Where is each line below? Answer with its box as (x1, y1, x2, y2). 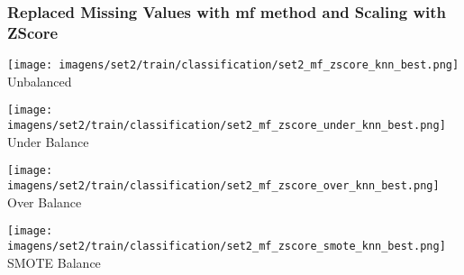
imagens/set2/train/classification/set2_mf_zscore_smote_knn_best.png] (7, 239, 446, 252)
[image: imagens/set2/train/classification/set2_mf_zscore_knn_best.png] (7, 59, 459, 72)
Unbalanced (7, 71, 72, 90)
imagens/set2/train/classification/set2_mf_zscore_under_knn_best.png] (7, 119, 446, 133)
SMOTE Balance (7, 252, 101, 271)
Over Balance (7, 192, 82, 211)
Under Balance (7, 132, 89, 151)
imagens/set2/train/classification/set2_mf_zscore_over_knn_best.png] (7, 179, 440, 192)
